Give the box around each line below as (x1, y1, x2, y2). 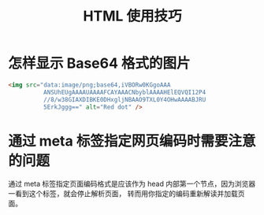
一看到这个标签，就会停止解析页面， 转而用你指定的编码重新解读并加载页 (8, 189, 245, 198)
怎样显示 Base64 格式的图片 (8, 54, 191, 72)
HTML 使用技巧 (82, 7, 183, 25)
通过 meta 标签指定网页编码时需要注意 (8, 132, 256, 150)
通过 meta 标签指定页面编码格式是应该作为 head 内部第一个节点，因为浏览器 (8, 179, 256, 189)
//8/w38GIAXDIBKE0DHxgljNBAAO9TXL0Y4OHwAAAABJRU (43, 95, 206, 103)
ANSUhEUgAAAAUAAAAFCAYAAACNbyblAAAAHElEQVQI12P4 (43, 88, 206, 96)
